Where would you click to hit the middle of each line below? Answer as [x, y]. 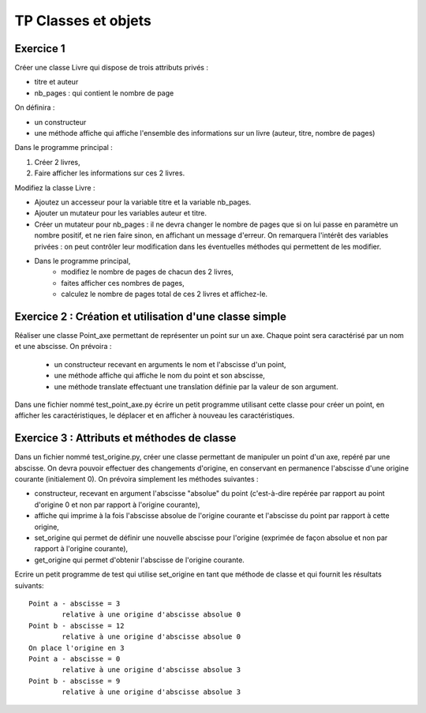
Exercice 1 [40, 49]
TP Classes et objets [83, 21]
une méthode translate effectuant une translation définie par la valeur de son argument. [196, 386]
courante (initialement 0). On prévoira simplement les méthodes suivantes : [137, 479]
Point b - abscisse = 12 [77, 625]
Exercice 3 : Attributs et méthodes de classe [125, 438]
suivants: [29, 585]
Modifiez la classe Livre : [55, 188]
